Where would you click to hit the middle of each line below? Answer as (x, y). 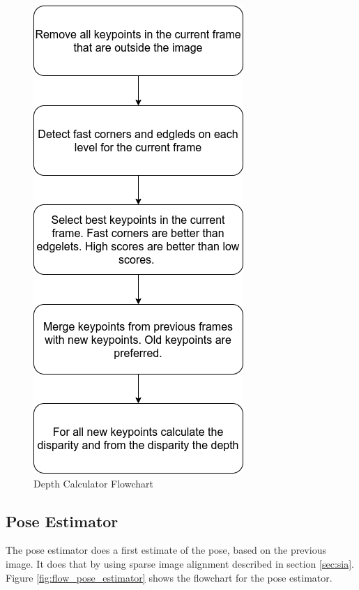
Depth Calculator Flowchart (93, 483)
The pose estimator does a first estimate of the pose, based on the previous (166, 550)
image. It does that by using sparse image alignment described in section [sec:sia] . (180, 563)
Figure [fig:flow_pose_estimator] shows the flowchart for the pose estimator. (169, 577)
